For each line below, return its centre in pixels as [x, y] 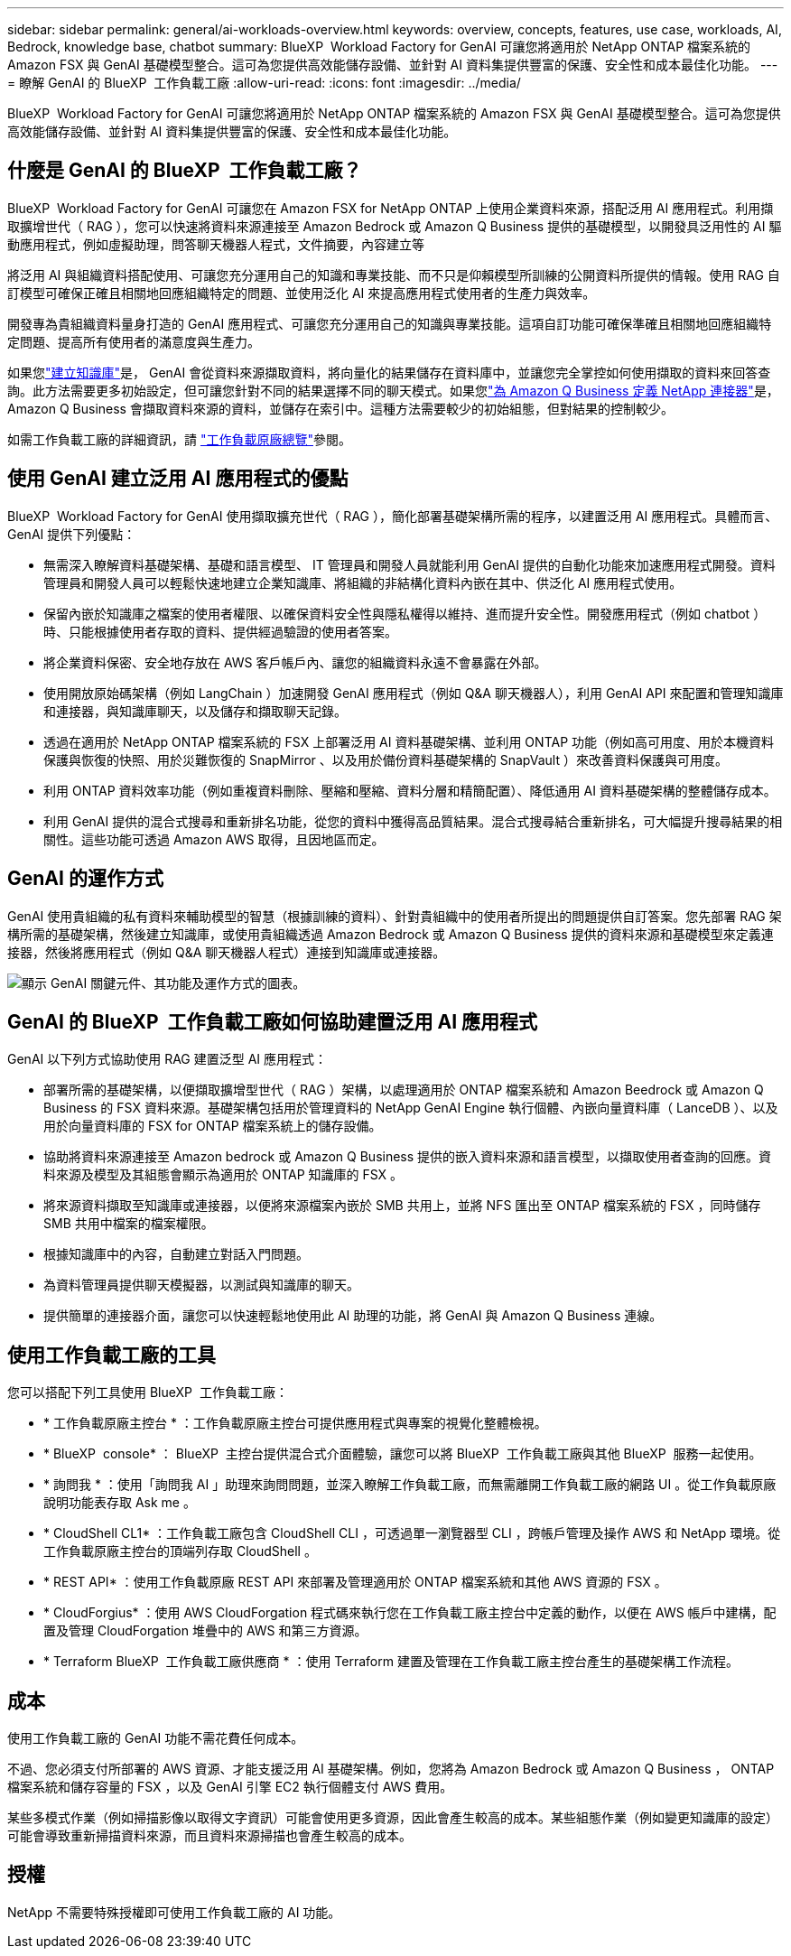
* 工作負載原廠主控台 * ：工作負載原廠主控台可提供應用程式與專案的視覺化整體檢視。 [295, 1423]
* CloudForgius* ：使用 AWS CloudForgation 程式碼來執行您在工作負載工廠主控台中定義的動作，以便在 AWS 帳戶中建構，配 [410, 1613]
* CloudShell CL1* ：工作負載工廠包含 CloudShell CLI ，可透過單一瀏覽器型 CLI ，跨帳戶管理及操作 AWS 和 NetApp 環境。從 [412, 1533]
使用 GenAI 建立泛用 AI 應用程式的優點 [178, 479]
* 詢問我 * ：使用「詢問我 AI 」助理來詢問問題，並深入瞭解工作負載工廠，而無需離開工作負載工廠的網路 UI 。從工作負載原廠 [410, 1485]
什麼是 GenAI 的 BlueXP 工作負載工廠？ [185, 171]
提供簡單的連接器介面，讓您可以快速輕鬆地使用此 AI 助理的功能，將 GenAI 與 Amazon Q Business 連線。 [353, 1316]
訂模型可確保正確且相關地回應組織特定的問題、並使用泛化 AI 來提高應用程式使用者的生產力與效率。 [302, 293]
